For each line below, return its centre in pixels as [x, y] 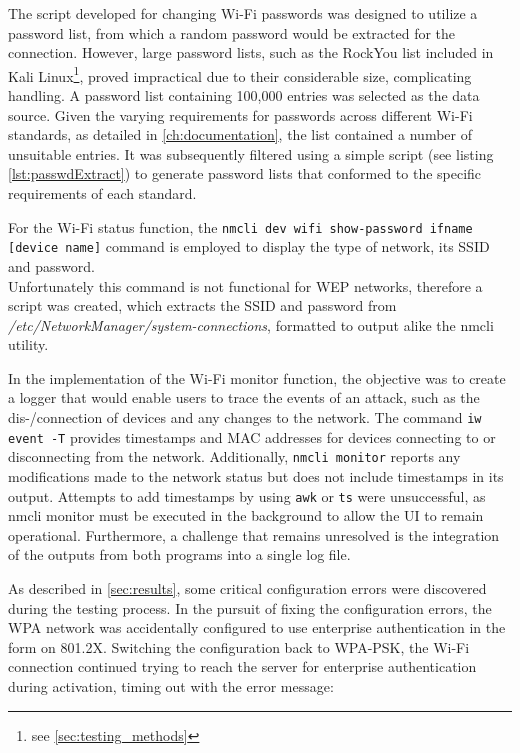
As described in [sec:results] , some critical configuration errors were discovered [247, 588]
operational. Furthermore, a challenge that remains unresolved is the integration [254, 534]
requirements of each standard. [102, 193]
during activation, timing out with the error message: [171, 686]
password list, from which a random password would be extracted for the [232, 32]
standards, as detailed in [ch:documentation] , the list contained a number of [240, 134]
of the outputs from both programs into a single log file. [179, 554]
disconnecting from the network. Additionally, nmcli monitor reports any [234, 456]
